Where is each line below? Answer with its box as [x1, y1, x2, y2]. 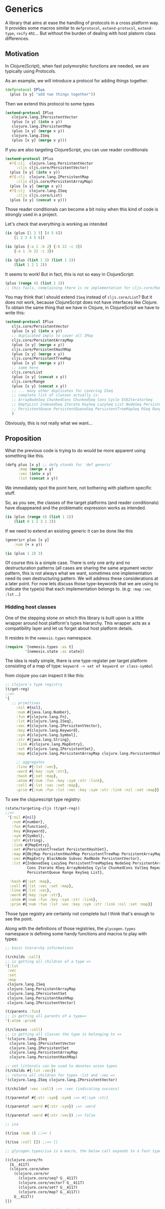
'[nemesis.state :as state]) [25, 649, 84, 654]
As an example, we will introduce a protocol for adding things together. [5, 77, 148, 83]
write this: [5, 310, 26, 316]
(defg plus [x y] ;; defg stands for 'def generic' [5, 462, 113, 467]
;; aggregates [16, 760, 45, 765]
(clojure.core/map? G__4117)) [18, 1189, 80, 1194]
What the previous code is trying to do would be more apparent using [5, 447, 146, 453]
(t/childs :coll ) [5, 954, 41, 960]
